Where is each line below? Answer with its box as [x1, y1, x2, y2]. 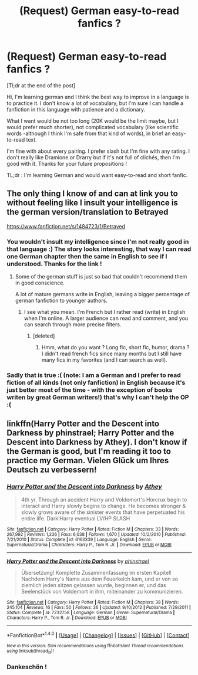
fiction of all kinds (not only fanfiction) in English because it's [6, 378, 186, 386]
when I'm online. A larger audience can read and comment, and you [24, 314, 189, 322]
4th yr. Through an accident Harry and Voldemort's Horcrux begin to [21, 496, 187, 503]
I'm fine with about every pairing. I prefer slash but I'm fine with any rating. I [6, 148, 190, 155]
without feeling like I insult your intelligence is [6, 198, 179, 208]
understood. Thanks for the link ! [6, 260, 102, 268]
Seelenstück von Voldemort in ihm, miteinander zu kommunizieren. [21, 588, 183, 595]
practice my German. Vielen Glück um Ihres [6, 456, 169, 466]
